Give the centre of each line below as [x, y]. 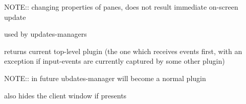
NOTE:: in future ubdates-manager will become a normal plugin [105, 78]
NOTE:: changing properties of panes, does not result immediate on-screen [121, 7]
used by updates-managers [46, 34]
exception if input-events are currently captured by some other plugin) [115, 61]
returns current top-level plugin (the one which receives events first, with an [123, 51]
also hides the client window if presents [65, 95]
